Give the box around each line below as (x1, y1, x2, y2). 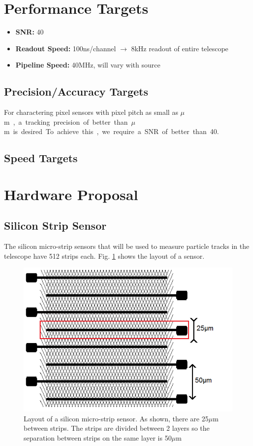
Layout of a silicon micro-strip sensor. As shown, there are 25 (24, 413, 209, 423)
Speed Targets (4, 150, 78, 166)
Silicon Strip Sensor (4, 218, 107, 233)
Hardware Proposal (4, 184, 138, 204)
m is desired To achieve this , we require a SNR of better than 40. (4, 126, 219, 137)
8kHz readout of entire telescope (131, 43, 228, 53)
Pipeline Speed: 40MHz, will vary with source (15, 60, 160, 70)
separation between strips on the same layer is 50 (24, 432, 172, 443)
